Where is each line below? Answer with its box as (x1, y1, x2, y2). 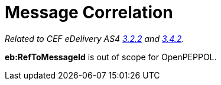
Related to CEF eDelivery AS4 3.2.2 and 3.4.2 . (5, 33, 184, 44)
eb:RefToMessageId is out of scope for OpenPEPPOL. (5, 51, 217, 62)
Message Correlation (5, 2, 173, 22)
